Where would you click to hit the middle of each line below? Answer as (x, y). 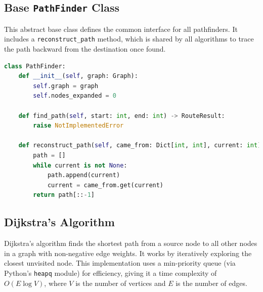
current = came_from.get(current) (105, 185)
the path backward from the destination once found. (85, 49)
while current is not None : (80, 165)
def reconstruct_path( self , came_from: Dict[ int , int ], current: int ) (140, 145)
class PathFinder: (35, 66)
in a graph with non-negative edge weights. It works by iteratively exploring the (128, 253)
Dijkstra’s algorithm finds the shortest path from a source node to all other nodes (131, 243)
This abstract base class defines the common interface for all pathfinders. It (121, 29)
